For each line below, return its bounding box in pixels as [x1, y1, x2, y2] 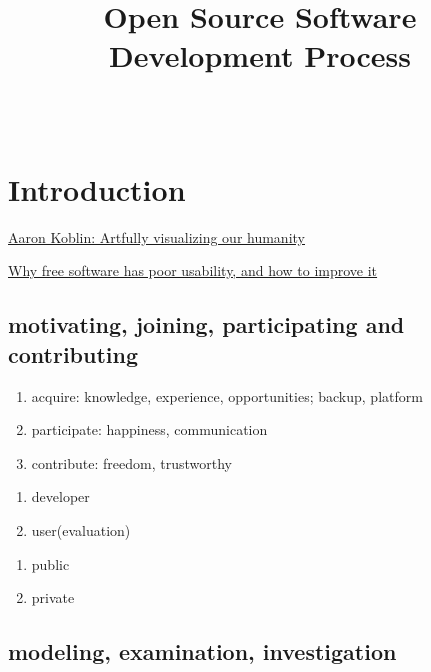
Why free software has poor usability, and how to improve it [8, 260, 378, 281]
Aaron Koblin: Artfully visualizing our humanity [8, 226, 305, 247]
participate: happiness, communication [31, 419, 268, 440]
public [31, 553, 70, 574]
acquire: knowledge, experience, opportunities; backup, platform [31, 385, 423, 406]
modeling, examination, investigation [8, 636, 397, 667]
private [31, 587, 75, 608]
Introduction [8, 168, 186, 209]
